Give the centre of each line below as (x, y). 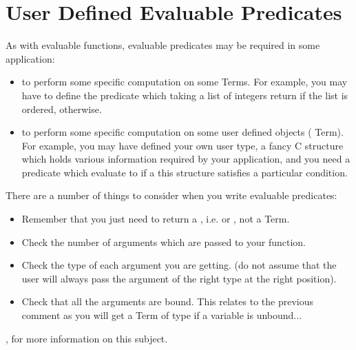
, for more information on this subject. (87, 338)
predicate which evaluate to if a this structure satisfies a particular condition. (185, 172)
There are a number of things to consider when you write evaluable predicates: (171, 195)
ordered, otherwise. (62, 109)
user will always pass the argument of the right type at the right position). (179, 278)
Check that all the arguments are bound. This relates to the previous (167, 301)
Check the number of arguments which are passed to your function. (164, 241)
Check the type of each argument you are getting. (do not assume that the (179, 265)
